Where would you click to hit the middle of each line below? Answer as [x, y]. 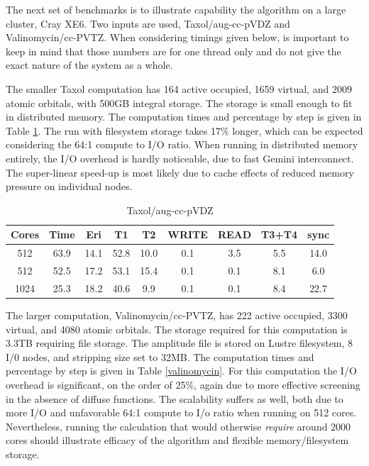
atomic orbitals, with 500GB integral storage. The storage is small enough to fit [179, 102]
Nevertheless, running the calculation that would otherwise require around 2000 [178, 426]
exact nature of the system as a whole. [89, 65]
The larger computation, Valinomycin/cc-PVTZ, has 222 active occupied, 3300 [177, 315]
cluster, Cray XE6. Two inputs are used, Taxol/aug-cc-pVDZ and [148, 23]
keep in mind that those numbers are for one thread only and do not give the [174, 51]
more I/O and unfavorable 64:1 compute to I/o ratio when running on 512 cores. [181, 412]
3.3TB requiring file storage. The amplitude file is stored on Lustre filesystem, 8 [180, 343]
